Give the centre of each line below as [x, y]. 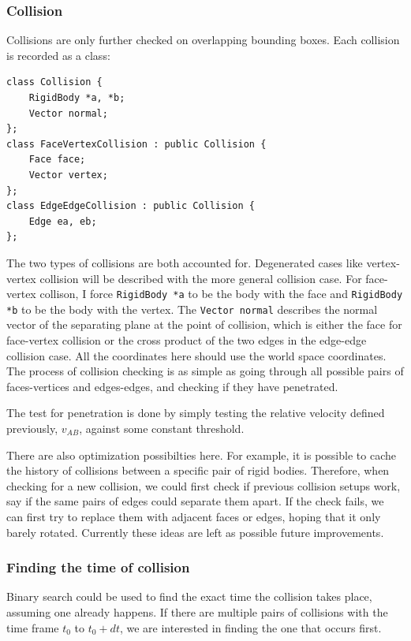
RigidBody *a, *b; [77, 98]
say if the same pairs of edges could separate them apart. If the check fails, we [195, 501]
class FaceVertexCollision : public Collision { [136, 144]
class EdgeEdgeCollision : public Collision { [131, 206]
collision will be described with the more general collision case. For [201, 278]
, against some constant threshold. [162, 428]
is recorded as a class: [58, 55]
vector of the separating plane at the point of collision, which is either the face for [204, 324]
